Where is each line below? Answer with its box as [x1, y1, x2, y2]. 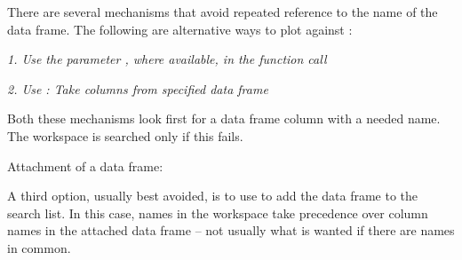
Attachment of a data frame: [7, 156, 163, 175]
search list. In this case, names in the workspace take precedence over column [7, 203, 428, 222]
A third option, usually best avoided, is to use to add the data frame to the [7, 186, 418, 205]
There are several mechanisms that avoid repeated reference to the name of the [7, 3, 438, 20]
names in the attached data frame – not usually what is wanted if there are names [7, 221, 455, 240]
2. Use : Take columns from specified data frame [7, 79, 268, 98]
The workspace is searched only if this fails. [7, 126, 243, 145]
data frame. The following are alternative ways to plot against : [7, 20, 353, 38]
